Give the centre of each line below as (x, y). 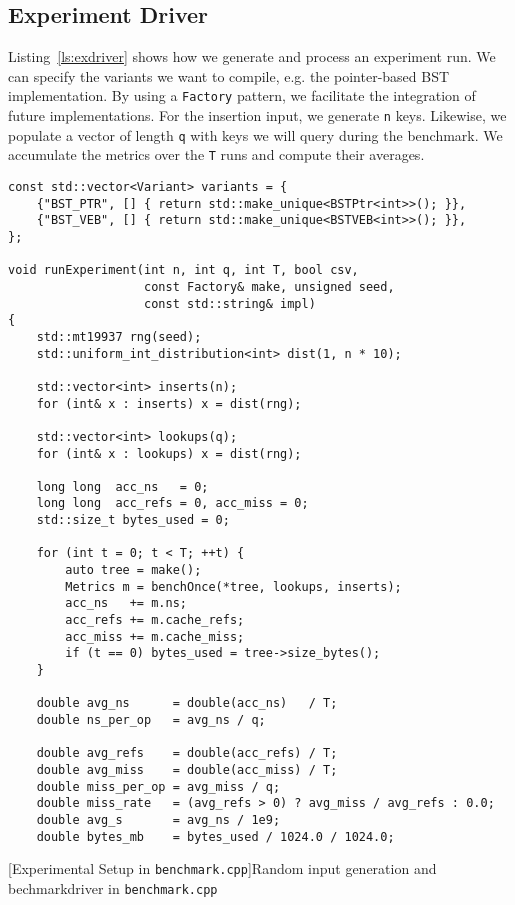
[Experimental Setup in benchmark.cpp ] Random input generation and (222, 868)
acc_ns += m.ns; (126, 603)
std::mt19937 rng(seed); (119, 336)
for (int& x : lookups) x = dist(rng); (169, 453)
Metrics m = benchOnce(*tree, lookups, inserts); (233, 586)
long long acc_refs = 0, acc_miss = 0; (172, 503)
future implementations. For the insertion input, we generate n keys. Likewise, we (257, 115)
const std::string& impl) (230, 303)
